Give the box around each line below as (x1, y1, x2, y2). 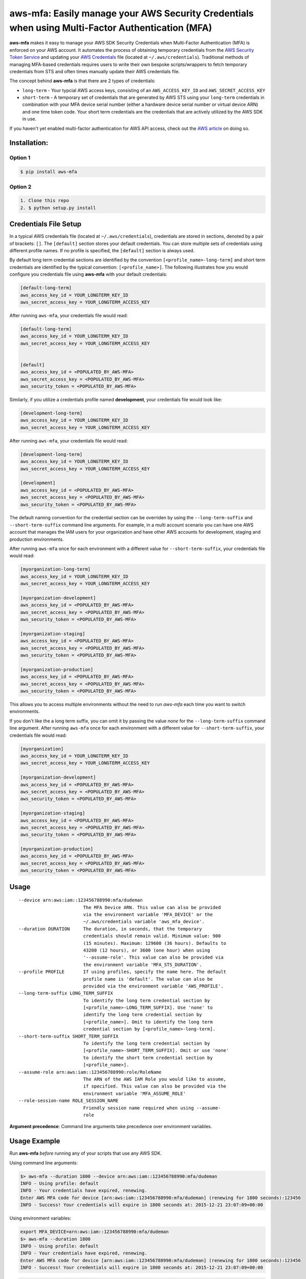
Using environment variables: (9, 1215, 72, 1221)
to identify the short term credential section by (83, 1054, 213, 1061)
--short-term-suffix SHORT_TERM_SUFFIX (18, 1033, 119, 1039)
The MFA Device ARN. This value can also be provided (83, 905, 221, 910)
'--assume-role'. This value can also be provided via (83, 955, 224, 960)
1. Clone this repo (20, 197, 69, 204)
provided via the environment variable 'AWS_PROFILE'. (83, 983, 224, 989)
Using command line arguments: (9, 1159, 78, 1166)
